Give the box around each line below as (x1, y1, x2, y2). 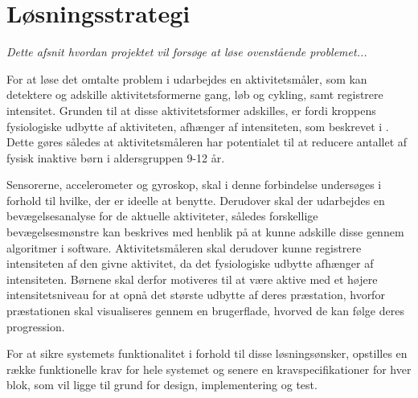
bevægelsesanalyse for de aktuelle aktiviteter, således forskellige (6, 207, 318, 224)
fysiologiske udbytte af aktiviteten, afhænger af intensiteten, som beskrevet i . (6, 117, 389, 134)
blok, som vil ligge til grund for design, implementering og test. (6, 376, 318, 393)
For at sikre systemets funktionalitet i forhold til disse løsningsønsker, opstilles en (6, 345, 408, 362)
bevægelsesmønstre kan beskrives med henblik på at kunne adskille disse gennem (6, 224, 404, 240)
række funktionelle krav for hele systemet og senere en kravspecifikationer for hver (6, 360, 412, 377)
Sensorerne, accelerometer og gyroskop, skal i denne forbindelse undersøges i (6, 176, 382, 193)
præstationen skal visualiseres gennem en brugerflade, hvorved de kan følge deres (6, 302, 404, 319)
